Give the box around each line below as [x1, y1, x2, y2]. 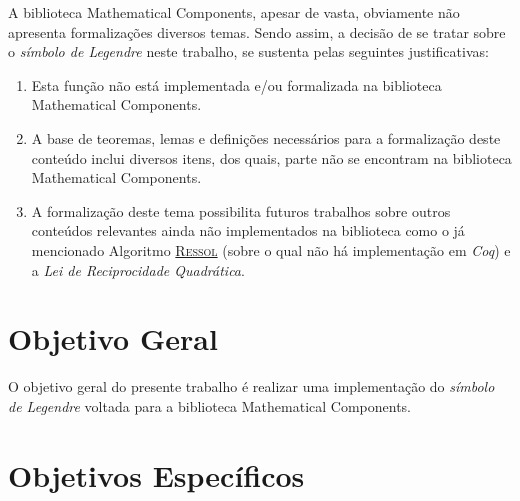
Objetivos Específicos [8, 454, 305, 495]
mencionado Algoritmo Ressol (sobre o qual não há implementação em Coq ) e [31, 239, 511, 260]
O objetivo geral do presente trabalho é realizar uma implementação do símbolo [8, 376, 495, 397]
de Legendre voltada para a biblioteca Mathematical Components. [8, 395, 412, 416]
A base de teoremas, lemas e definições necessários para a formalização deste [31, 127, 501, 148]
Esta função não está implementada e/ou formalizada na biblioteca [31, 74, 442, 95]
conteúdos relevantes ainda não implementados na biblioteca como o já [31, 220, 465, 241]
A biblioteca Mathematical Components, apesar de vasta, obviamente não [8, 2, 460, 22]
